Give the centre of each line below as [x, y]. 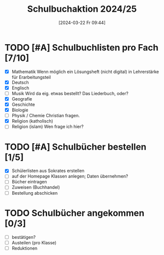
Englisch [20, 88]
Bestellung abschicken [35, 193]
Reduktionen [25, 248]
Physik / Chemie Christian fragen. [46, 116]
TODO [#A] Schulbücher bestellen [76, 147]
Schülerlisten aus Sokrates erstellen [48, 171]
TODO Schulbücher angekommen [74, 213]
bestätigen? [24, 237]
